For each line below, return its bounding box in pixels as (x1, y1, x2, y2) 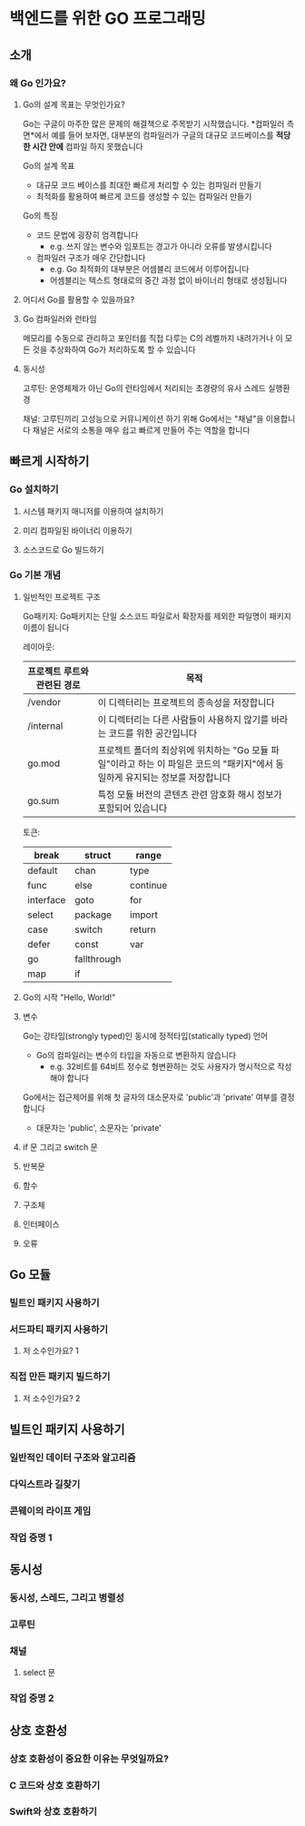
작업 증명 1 (9, 1531, 53, 1544)
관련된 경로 (35, 678, 81, 691)
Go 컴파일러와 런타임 (22, 313, 97, 324)
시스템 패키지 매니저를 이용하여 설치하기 (22, 506, 164, 516)
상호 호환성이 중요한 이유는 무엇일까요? (9, 1752, 170, 1765)
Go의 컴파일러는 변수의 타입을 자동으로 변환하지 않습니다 (35, 1049, 237, 1060)
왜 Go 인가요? (9, 76, 66, 89)
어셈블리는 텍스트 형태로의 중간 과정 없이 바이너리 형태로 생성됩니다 (49, 274, 288, 286)
